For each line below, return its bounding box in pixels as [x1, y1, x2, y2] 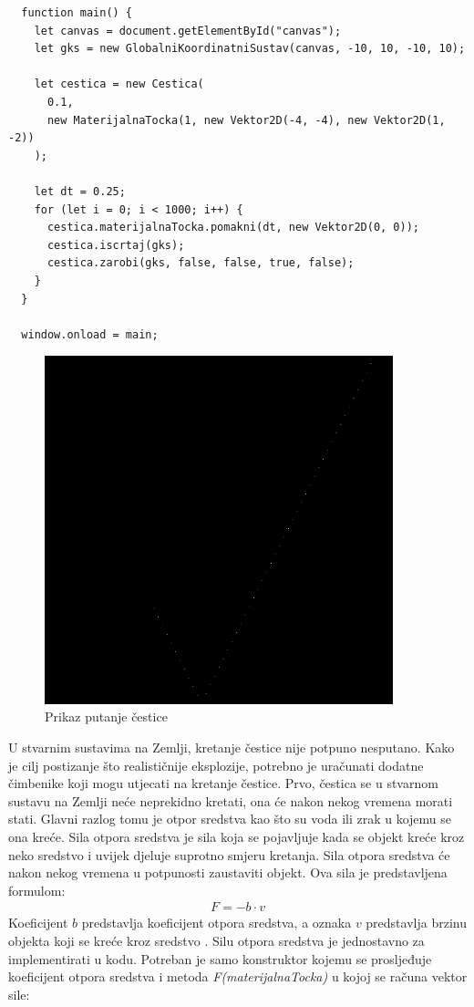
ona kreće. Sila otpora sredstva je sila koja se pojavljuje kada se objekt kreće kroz [8, 827, 465, 846]
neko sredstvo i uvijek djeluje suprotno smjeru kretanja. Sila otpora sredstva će [8, 845, 450, 864]
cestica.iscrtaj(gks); [46, 238, 185, 252]
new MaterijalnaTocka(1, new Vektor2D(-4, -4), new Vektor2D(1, [46, 113, 446, 127]
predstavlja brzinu [366, 913, 467, 932]
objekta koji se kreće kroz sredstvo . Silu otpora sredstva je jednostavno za [8, 931, 425, 950]
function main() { [21, 6, 133, 19]
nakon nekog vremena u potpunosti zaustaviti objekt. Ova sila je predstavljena [8, 863, 448, 882]
